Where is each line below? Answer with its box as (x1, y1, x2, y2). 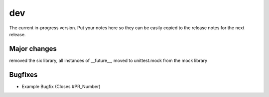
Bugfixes (9, 70, 38, 79)
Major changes (9, 45, 57, 53)
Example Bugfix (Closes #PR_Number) (21, 83, 101, 89)
